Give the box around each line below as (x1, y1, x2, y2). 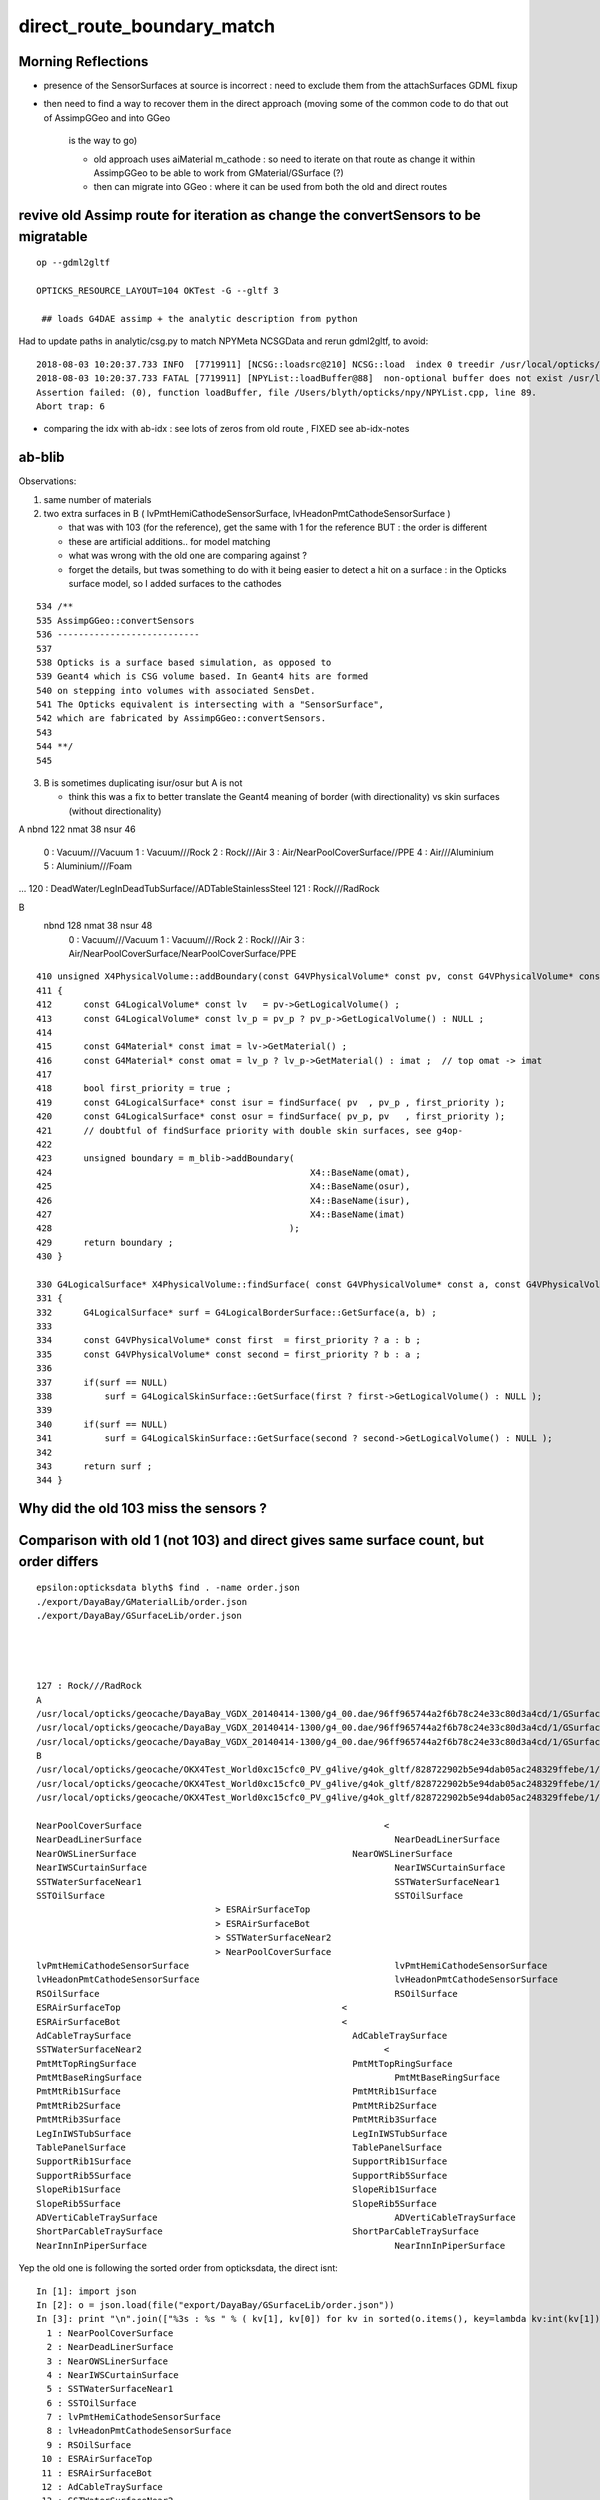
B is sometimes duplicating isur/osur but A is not (43, 777, 243, 789)
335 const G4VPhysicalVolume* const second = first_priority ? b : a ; (36, 1348, 422, 1360)
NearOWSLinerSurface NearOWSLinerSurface (36, 1848, 453, 1859)
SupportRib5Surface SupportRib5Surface (36, 2170, 448, 2181)
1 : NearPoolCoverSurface (46, 2327, 174, 2339)
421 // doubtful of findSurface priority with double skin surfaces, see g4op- (36, 1125, 464, 1136)
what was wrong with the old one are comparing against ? (68, 550, 307, 562)
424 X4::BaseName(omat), (36, 1166, 411, 1178)
